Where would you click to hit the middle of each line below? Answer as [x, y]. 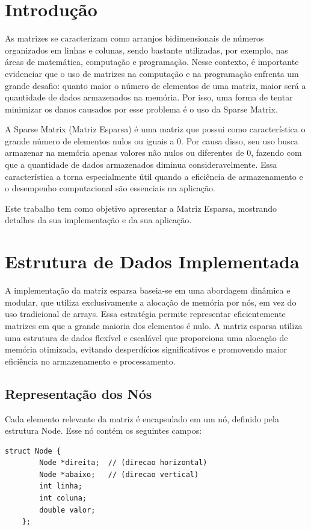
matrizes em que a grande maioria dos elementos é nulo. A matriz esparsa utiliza [154, 325]
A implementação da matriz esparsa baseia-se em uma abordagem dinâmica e [148, 290]
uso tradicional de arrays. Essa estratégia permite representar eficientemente [145, 314]
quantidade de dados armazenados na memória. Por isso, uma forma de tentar [149, 97]
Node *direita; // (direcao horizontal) [123, 463]
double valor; [67, 510]
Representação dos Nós [79, 393]
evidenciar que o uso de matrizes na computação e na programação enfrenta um [152, 73]
